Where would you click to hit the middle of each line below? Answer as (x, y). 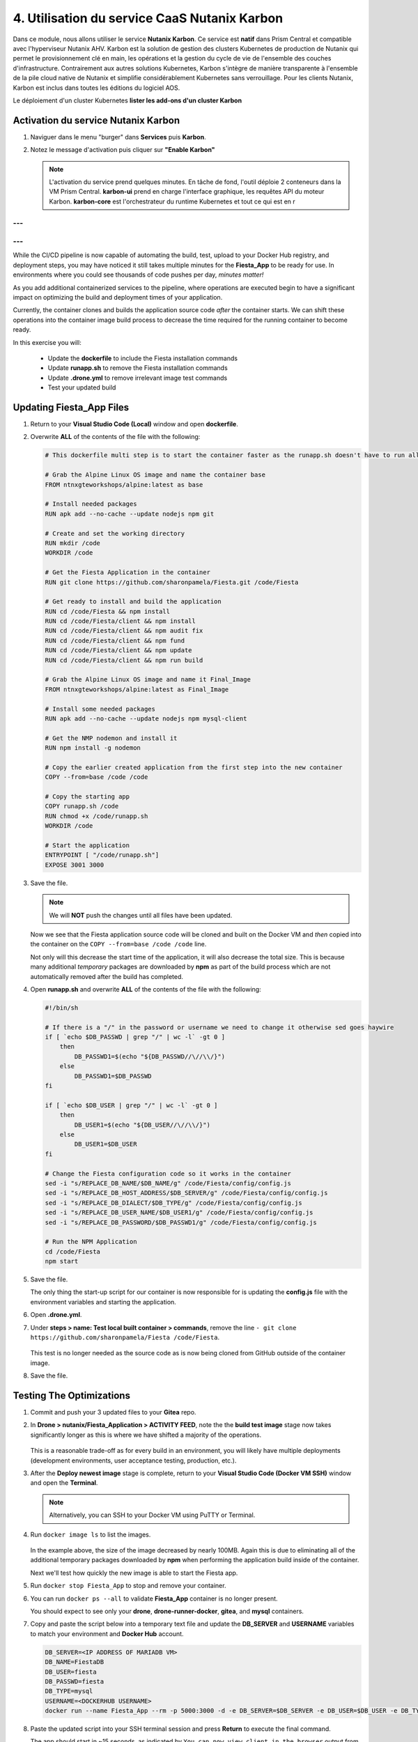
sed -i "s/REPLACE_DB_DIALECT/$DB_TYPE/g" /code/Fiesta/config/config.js (173, 1203)
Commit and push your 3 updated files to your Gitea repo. (113, 1412)
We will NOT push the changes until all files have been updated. (141, 915)
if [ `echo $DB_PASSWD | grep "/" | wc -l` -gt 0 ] (135, 1037)
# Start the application (87, 846)
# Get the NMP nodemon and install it (111, 738)
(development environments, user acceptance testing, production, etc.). (133, 1460)
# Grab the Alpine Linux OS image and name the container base (155, 475)
